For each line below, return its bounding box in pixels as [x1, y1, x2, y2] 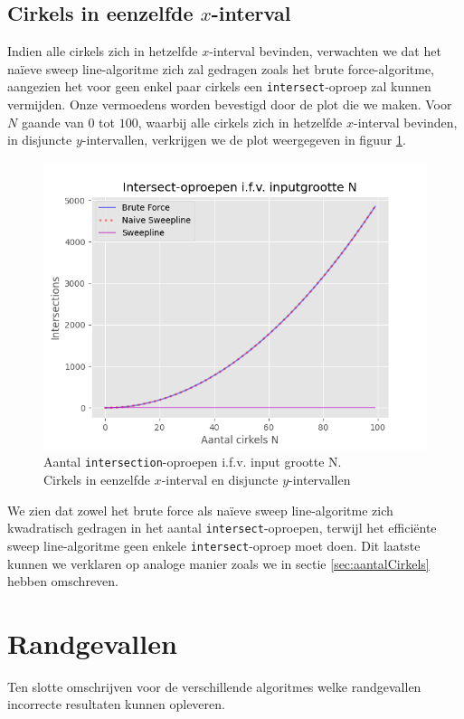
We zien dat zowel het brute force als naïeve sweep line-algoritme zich [7, 500, 393, 519]
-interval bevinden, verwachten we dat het [209, 42, 441, 61]
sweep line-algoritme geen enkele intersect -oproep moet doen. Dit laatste [7, 535, 421, 554]
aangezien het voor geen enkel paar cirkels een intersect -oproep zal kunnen [7, 77, 431, 96]
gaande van [21, 112, 84, 131]
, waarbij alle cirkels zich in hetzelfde [137, 112, 343, 131]
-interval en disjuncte [161, 470, 279, 489]
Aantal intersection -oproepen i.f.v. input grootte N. [43, 452, 342, 471]
